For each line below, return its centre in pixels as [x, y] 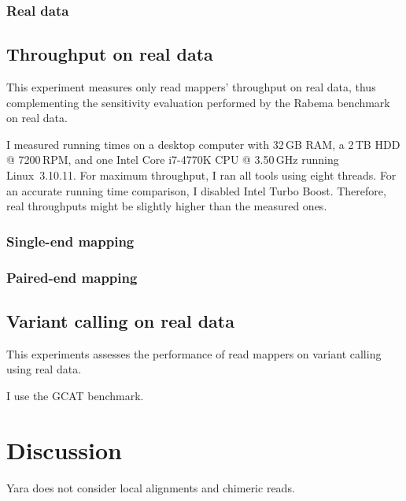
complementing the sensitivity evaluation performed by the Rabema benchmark [198, 102]
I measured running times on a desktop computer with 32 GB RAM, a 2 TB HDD [203, 144]
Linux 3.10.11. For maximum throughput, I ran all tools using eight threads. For [201, 175]
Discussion [64, 449]
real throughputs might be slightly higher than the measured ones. [167, 206]
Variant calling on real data [120, 320]
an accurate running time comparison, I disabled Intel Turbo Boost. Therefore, [196, 190]
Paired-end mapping [72, 277]
